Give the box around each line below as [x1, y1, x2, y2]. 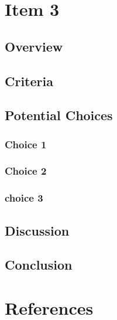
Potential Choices [5, 106, 113, 124]
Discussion [5, 221, 70, 239]
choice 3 [5, 190, 43, 205]
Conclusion [5, 256, 73, 274]
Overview [5, 37, 63, 55]
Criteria [5, 72, 53, 90]
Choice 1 [5, 137, 47, 151]
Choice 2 [5, 164, 47, 178]
